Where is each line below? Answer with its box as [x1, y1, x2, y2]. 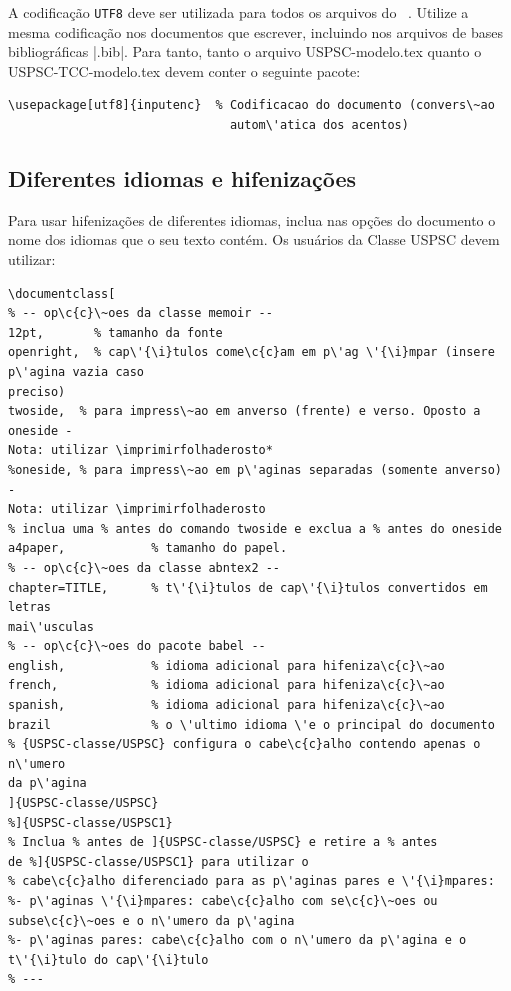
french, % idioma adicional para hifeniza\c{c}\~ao [8, 678, 445, 693]
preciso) [8, 384, 66, 399]
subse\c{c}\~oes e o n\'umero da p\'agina [8, 913, 295, 928]
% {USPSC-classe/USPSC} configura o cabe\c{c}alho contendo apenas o [8, 737, 481, 752]
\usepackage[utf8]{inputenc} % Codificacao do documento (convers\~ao [8, 98, 495, 113]
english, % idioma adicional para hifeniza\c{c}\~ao [8, 658, 445, 673]
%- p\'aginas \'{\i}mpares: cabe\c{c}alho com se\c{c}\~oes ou [8, 894, 438, 909]
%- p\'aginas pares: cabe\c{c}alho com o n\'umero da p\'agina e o [8, 933, 467, 948]
